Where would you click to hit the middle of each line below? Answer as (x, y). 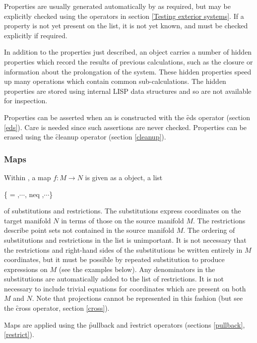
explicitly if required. (36, 35)
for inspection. (26, 101)
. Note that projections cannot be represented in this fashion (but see (137, 298)
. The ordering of (209, 230)
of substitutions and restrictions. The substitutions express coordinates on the (123, 211)
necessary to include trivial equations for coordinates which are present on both (125, 288)
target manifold (28, 220)
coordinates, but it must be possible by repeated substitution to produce (114, 259)
